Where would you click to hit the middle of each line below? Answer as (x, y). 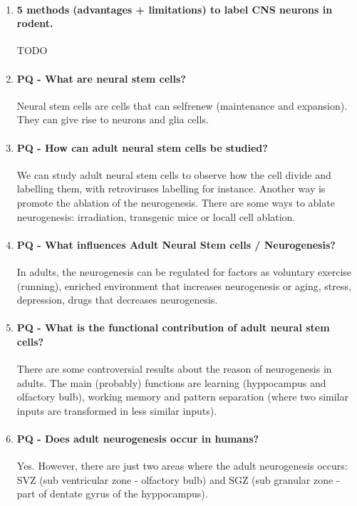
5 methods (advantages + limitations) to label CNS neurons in (175, 9)
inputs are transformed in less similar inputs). (117, 410)
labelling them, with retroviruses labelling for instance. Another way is (171, 189)
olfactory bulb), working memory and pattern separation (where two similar (182, 397)
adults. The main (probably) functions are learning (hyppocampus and (171, 382)
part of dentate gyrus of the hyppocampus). (112, 494)
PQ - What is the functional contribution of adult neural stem (173, 327)
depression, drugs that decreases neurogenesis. (117, 300)
